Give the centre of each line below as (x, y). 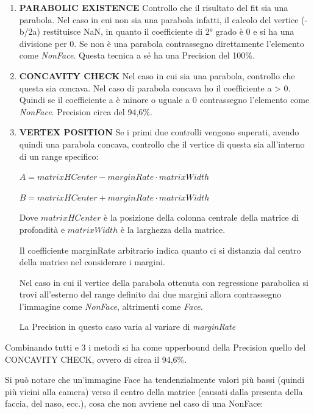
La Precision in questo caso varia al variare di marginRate (127, 327)
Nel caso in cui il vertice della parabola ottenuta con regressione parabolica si (164, 282)
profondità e (42, 229)
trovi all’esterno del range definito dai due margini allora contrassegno (150, 294)
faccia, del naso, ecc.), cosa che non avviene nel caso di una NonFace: (134, 403)
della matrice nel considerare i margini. (92, 262)
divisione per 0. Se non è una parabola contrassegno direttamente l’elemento (162, 43)
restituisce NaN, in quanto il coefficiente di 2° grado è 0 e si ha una (169, 31)
